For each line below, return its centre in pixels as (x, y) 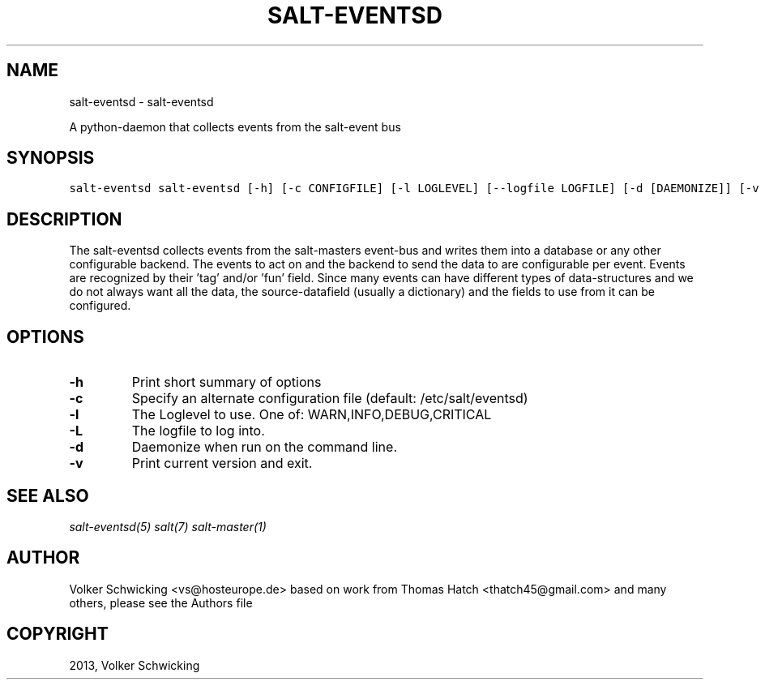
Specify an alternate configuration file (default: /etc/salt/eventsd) (330, 399)
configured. (100, 306)
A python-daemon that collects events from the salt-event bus (235, 126)
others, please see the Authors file (161, 602)
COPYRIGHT (58, 634)
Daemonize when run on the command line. (264, 447)
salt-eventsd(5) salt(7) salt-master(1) (168, 526)
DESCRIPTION (64, 219)
